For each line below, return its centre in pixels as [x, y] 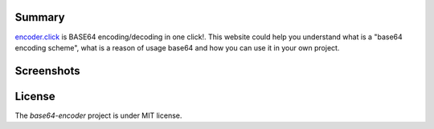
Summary [40, 17]
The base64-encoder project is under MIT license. [98, 115]
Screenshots [47, 71]
